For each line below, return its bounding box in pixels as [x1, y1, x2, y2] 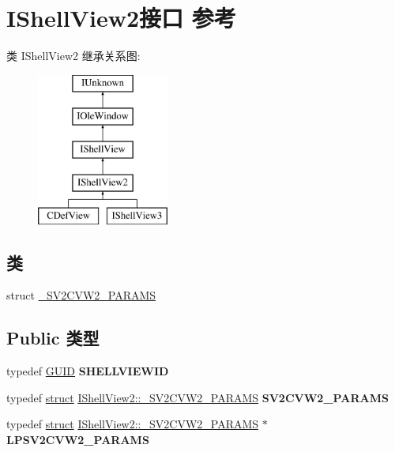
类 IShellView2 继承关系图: [6, 47, 141, 64]
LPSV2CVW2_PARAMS [6, 431, 149, 448]
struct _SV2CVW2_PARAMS [6, 287, 156, 303]
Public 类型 [6, 326, 100, 350]
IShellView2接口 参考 [6, 2, 236, 34]
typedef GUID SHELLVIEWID [6, 363, 169, 379]
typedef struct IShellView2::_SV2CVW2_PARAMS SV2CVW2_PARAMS [6, 389, 389, 405]
